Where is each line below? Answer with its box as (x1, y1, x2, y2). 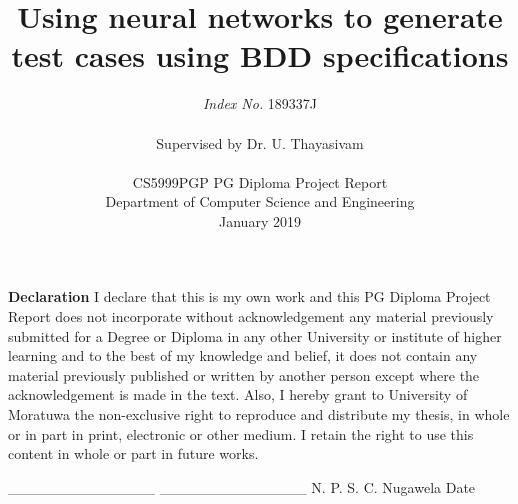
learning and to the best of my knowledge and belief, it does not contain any (8, 345, 478, 366)
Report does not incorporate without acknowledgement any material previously (8, 306, 494, 327)
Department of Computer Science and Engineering (105, 191, 415, 212)
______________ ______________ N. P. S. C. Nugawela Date (8, 476, 476, 497)
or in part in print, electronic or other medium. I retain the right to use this (8, 423, 474, 444)
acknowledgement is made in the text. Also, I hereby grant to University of (8, 384, 468, 405)
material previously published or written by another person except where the (8, 364, 480, 385)
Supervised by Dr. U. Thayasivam (156, 132, 364, 153)
